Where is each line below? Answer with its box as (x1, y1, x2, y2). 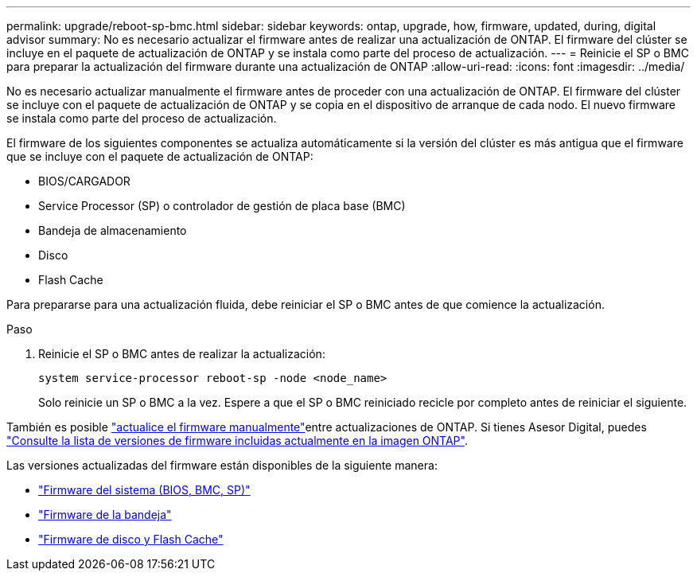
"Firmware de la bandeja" (38, 508, 172, 521)
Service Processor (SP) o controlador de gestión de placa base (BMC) (38, 199, 406, 212)
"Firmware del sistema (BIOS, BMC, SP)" (38, 483, 251, 497)
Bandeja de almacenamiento (38, 224, 187, 237)
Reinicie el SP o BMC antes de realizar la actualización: (38, 347, 325, 361)
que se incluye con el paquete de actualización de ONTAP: (6, 150, 313, 163)
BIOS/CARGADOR (38, 174, 130, 188)
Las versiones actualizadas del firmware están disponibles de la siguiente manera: (6, 458, 438, 472)
